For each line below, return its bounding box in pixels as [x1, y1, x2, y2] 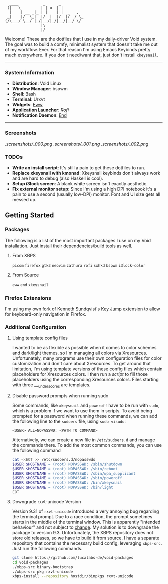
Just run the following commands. [12, 545, 83, 551]
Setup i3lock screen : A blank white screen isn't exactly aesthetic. [12, 180, 148, 186]
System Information [5, 69, 54, 76]
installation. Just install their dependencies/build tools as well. [5, 243, 133, 249]
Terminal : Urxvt [12, 96, 45, 102]
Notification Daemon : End [12, 112, 67, 118]
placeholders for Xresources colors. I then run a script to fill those [12, 371, 148, 377]
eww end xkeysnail [12, 282, 49, 287]
